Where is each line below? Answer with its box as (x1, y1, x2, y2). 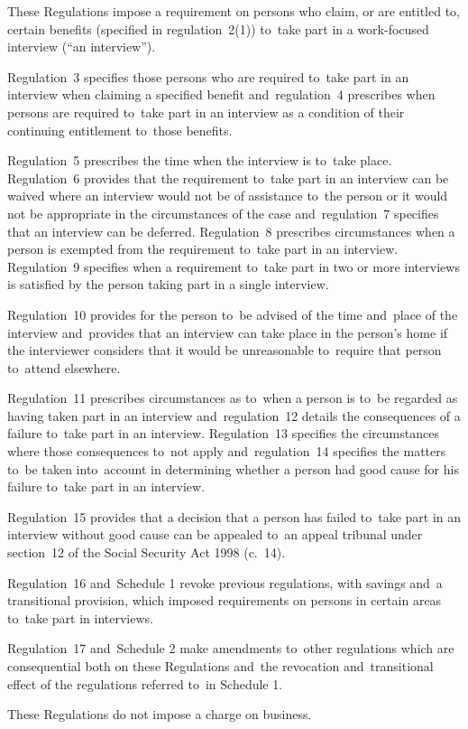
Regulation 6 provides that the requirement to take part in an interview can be (7, 168, 449, 187)
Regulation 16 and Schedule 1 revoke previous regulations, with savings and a (7, 573, 443, 592)
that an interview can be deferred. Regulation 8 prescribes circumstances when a (7, 221, 455, 240)
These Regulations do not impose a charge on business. (7, 705, 312, 724)
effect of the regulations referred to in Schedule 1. (7, 674, 283, 693)
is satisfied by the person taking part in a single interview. (7, 275, 329, 294)
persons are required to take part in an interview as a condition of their (7, 102, 405, 121)
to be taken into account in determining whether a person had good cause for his (7, 459, 459, 478)
